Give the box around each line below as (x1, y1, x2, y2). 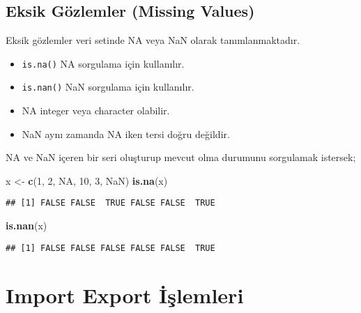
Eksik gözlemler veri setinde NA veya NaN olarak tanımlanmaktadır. (6, 33, 300, 47)
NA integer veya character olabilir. (22, 103, 170, 118)
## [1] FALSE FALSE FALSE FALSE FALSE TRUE (6, 243, 215, 253)
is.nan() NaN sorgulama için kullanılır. (22, 79, 194, 94)
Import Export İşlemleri (6, 280, 244, 309)
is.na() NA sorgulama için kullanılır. (22, 56, 185, 70)
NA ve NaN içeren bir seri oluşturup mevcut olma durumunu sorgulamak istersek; (6, 150, 356, 165)
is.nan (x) (6, 218, 47, 233)
